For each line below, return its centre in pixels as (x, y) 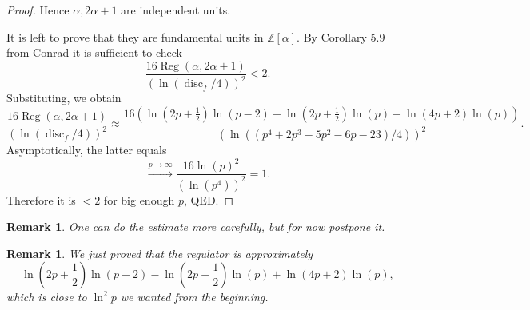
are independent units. (176, 10)
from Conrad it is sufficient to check (94, 52)
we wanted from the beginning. (194, 297)
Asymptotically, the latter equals (87, 150)
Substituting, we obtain (64, 98)
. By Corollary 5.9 (341, 36)
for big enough (139, 199)
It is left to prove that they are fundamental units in (135, 36)
